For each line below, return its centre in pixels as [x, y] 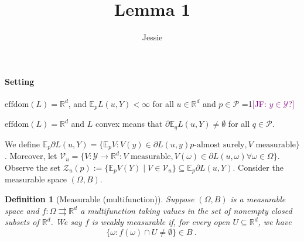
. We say [66, 222]
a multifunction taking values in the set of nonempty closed [186, 210]
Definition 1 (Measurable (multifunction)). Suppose [100, 198]
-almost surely [219, 145]
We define [22, 144]
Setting [20, 81]
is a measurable [258, 198]
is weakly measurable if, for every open [161, 222]
